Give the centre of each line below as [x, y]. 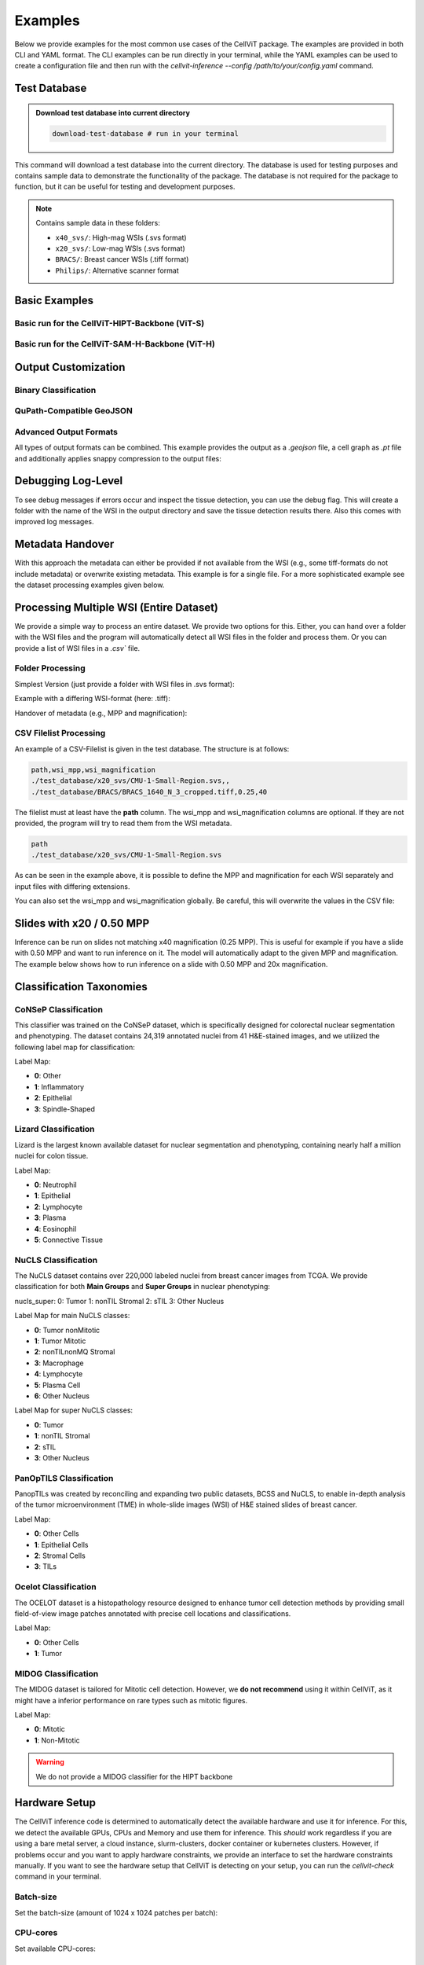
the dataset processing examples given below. [90, 585]
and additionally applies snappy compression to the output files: [118, 458]
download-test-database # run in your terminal [145, 133]
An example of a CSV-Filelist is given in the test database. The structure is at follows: [152, 749]
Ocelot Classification [56, 1587]
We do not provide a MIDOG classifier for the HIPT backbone [134, 1776]
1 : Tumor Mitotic [60, 1341]
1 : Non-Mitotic [57, 1740]
